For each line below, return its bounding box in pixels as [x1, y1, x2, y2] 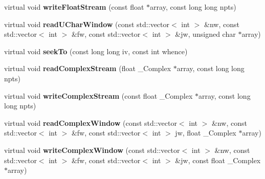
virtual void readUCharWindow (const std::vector [4, 18, 170, 29]
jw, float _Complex [175, 127, 236, 138]
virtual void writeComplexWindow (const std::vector [4, 144, 180, 155]
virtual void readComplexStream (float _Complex [4, 63, 171, 74]
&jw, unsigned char [175, 29, 236, 39]
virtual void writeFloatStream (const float [4, 2, 144, 12]
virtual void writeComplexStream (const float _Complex [4, 90, 193, 101]
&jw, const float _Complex [175, 154, 261, 165]
